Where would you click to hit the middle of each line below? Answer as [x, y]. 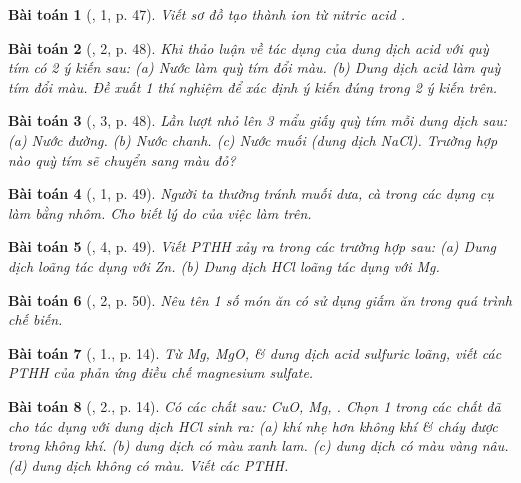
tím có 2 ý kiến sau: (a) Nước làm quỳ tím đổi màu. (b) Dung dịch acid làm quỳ [254, 67]
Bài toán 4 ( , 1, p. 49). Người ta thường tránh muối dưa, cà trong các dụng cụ [251, 193]
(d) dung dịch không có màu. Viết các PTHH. [148, 464]
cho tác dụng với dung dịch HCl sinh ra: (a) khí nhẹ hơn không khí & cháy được [253, 425]
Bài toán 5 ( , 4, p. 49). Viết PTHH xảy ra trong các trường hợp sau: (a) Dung [252, 246]
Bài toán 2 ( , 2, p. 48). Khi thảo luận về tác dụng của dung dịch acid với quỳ [248, 47]
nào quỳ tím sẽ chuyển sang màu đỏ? [122, 159]
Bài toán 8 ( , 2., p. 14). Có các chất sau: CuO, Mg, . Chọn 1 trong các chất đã [254, 405]
